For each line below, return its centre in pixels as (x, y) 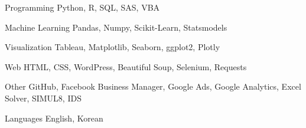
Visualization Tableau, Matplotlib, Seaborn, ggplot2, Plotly (113, 47)
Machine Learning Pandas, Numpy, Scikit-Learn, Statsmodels (116, 27)
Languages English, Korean (54, 118)
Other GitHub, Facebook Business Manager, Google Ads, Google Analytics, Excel (153, 86)
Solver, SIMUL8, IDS (43, 98)
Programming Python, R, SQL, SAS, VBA (82, 7)
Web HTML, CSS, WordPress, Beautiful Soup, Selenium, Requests (126, 66)
